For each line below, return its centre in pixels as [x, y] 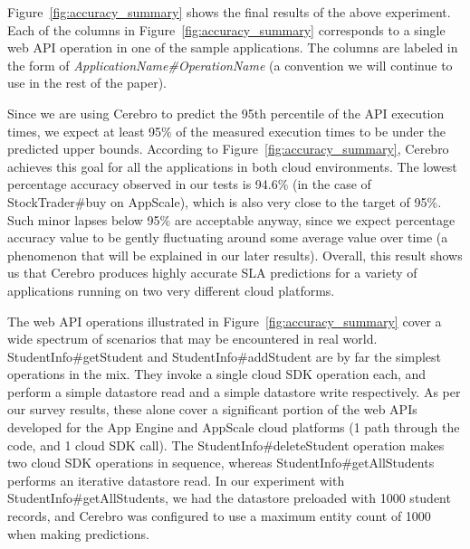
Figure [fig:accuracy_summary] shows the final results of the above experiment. [229, 12]
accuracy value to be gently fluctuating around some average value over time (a [228, 237]
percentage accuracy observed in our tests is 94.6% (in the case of [189, 184]
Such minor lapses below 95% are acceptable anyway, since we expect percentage [231, 219]
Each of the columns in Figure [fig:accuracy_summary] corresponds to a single [226, 29]
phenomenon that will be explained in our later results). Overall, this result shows [235, 255]
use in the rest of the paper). [87, 83]
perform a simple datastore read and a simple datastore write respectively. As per [234, 391]
